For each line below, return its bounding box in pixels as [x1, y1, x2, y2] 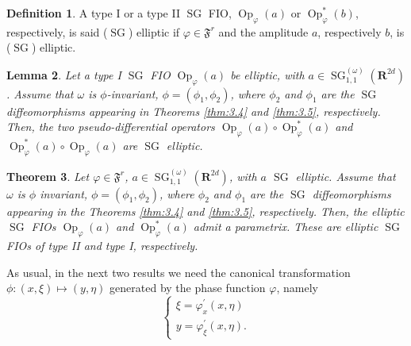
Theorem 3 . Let [6, 167, 90, 184]
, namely [276, 279, 318, 296]
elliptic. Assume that [295, 167, 396, 184]
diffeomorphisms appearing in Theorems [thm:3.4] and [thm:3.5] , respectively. [6, 102, 381, 119]
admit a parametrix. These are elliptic [193, 218, 378, 235]
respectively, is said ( [6, 23, 108, 40]
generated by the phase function [109, 279, 266, 296]
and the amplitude [218, 23, 309, 40]
